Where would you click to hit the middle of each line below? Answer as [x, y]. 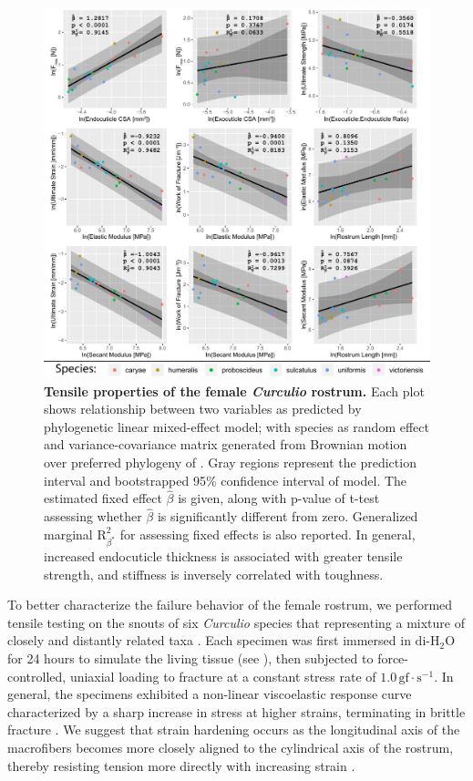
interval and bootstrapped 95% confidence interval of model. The [226, 480]
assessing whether [93, 516]
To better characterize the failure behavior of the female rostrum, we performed [230, 605]
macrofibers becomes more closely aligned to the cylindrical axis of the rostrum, [231, 748]
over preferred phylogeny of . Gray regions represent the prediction [230, 462]
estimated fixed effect [103, 498]
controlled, [37, 676]
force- [393, 658]
